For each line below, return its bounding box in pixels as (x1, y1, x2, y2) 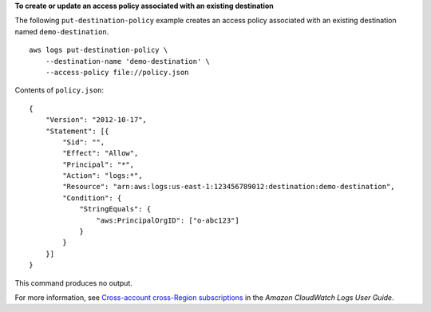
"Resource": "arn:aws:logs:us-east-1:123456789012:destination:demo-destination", (62, 182, 395, 192)
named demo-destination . (14, 26, 109, 36)
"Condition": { (62, 193, 122, 203)
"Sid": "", (62, 137, 105, 147)
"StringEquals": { (79, 204, 152, 214)
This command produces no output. (14, 278, 133, 287)
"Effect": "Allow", (62, 148, 139, 158)
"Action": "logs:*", (62, 172, 143, 180)
